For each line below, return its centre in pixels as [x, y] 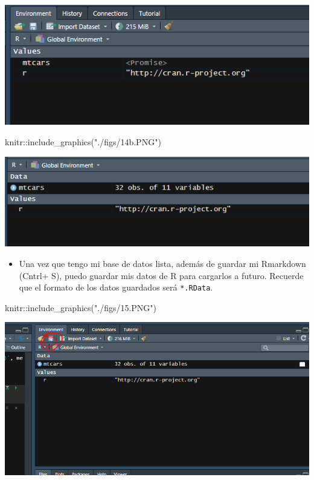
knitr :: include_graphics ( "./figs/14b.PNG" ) [83, 141]
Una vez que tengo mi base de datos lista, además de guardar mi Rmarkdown [162, 263]
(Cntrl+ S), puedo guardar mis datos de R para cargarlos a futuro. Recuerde [161, 275]
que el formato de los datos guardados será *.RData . [116, 287]
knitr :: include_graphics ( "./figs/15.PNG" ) [81, 307]
